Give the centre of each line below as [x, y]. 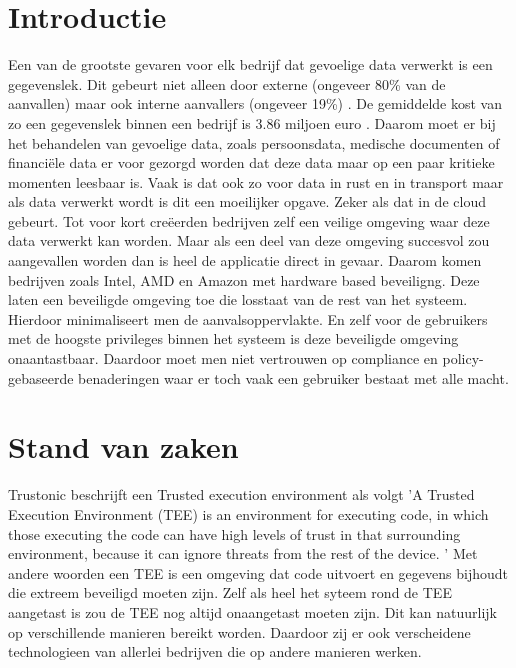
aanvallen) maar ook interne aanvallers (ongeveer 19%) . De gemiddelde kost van [255, 103]
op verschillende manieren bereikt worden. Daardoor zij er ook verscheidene [239, 631]
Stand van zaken [123, 446]
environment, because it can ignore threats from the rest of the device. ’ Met [243, 553]
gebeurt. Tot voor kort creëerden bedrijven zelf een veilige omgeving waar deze [249, 220]
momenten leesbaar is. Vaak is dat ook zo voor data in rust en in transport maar [256, 181]
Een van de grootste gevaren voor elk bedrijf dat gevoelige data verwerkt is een [250, 64]
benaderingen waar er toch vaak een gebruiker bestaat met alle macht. [293, 377]
